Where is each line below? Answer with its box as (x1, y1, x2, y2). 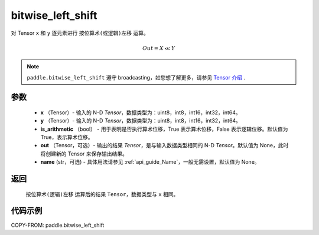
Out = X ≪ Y (142, 45, 175, 51)
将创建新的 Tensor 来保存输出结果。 (40, 150, 128, 157)
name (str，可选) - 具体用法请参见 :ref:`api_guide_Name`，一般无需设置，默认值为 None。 (40, 158, 260, 166)
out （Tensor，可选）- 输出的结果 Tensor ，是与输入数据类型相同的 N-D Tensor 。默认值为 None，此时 (40, 142, 289, 149)
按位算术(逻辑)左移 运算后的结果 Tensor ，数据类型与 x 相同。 (25, 190, 179, 197)
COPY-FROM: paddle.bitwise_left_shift (11, 221, 105, 229)
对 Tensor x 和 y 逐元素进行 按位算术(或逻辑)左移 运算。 (11, 29, 149, 37)
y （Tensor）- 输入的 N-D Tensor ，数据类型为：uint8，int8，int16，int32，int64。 (40, 117, 242, 124)
